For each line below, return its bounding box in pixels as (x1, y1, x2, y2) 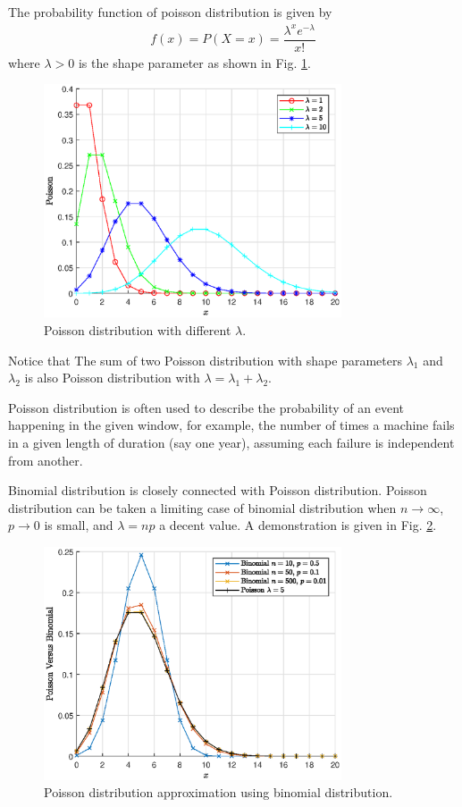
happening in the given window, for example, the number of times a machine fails (8, 416, 455, 434)
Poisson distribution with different (44, 321, 231, 340)
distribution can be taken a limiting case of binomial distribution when (8, 498, 397, 517)
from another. (8, 450, 83, 469)
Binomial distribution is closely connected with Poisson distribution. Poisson (8, 481, 427, 500)
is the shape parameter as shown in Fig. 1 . (78, 53, 311, 71)
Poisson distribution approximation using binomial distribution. (44, 783, 393, 802)
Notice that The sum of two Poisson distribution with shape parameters (8, 350, 402, 369)
